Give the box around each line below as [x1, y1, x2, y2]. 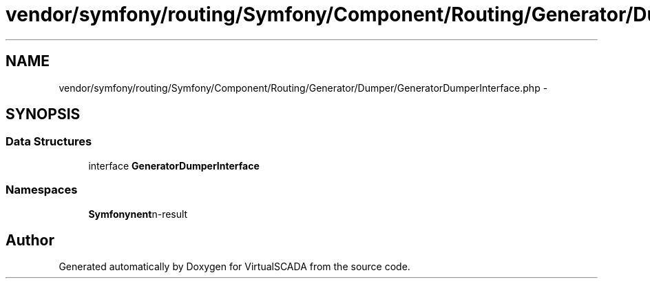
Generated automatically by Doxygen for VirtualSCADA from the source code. [59, 261, 410, 273]
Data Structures [6, 134, 92, 149]
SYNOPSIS [6, 105, 81, 123]
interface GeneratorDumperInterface [88, 159, 260, 172]
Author [6, 231, 54, 249]
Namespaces [6, 183, 78, 197]
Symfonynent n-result [88, 207, 188, 220]
